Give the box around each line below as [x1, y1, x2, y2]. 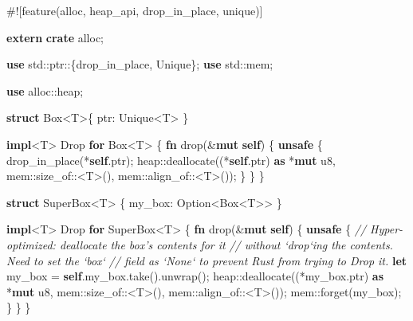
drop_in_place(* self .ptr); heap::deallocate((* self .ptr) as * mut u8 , [6, 151, 336, 168]
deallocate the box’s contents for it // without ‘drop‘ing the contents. [59, 236, 393, 252]
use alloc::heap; [6, 82, 84, 99]
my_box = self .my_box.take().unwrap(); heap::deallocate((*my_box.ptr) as [6, 268, 384, 284]
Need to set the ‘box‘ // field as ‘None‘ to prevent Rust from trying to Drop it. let [6, 252, 407, 268]
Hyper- [370, 221, 403, 237]
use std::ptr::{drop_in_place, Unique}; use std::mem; [6, 56, 273, 72]
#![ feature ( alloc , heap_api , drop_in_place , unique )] [6, 2, 263, 18]
